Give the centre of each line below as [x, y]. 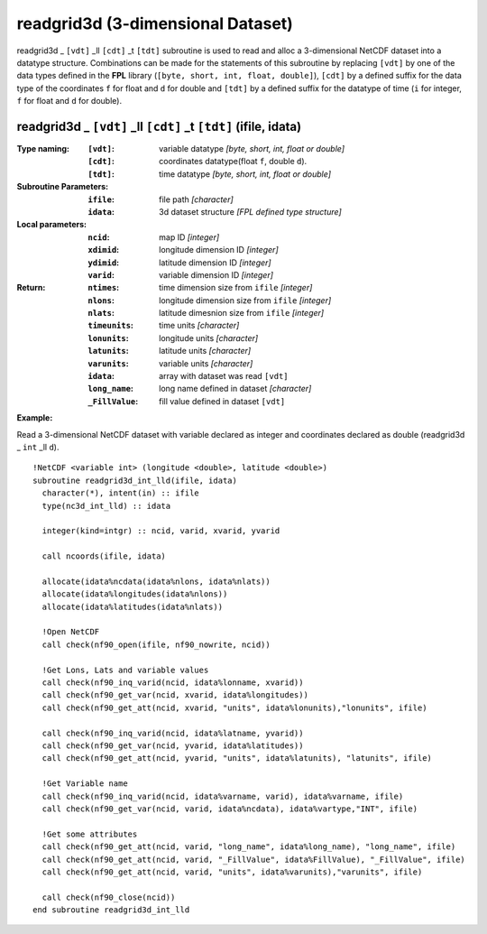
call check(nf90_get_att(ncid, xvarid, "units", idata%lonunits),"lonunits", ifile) [234, 707]
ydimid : [104, 263]
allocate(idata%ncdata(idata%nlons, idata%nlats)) [156, 581]
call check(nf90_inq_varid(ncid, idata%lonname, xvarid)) [173, 683]
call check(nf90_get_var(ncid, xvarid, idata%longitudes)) [175, 695]
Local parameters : [52, 225]
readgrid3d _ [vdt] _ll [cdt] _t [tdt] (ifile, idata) [159, 126]
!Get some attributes [90, 834]
